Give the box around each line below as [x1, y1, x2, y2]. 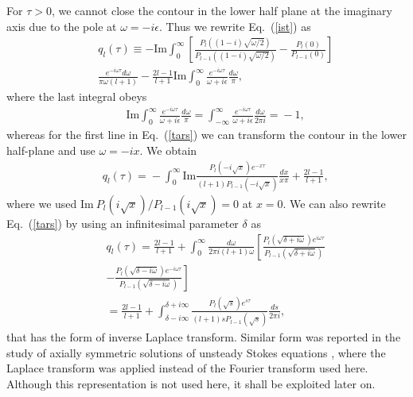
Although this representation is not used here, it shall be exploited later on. [6, 376, 376, 392]
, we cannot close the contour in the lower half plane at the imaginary [51, 2, 392, 18]
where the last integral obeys [6, 87, 147, 104]
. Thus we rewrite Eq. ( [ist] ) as [159, 17, 311, 34]
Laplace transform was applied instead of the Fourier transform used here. [6, 360, 368, 376]
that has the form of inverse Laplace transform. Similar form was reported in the [6, 329, 401, 345]
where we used [6, 195, 77, 211]
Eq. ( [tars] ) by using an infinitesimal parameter [6, 214, 239, 231]
